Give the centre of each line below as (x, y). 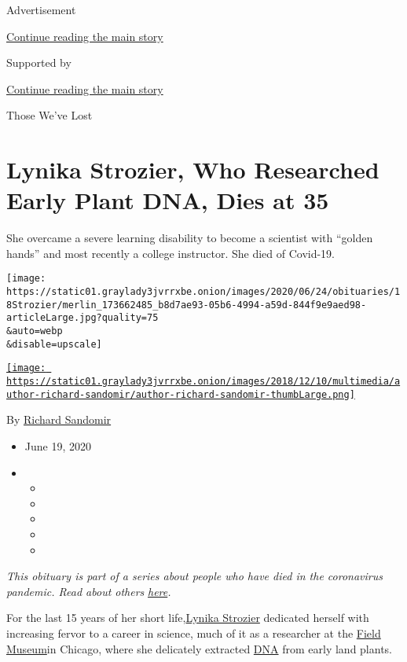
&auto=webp (35, 331)
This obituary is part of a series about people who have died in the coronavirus (194, 576)
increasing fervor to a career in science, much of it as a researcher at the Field (194, 633)
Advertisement (41, 9)
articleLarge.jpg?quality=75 (82, 318)
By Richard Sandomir (59, 419)
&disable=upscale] (54, 344)
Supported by (39, 63)
